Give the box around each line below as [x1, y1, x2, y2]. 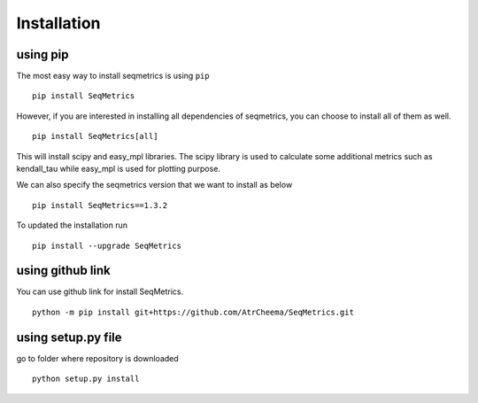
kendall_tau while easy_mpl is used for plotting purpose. [16, 164, 221, 174]
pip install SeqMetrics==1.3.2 [32, 200, 168, 210]
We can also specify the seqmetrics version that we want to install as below [16, 180, 293, 190]
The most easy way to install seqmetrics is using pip [16, 71, 210, 81]
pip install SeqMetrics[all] [32, 131, 158, 142]
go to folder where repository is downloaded [16, 353, 179, 363]
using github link [16, 263, 111, 278]
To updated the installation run [16, 220, 128, 230]
